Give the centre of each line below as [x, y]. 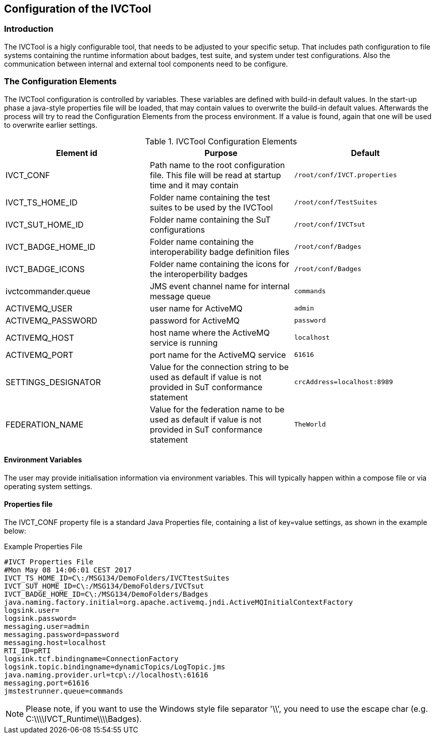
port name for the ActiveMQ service [218, 355]
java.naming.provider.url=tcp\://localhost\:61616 [106, 675]
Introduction [29, 29]
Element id [77, 153]
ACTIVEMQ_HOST [40, 337]
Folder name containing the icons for [220, 264]
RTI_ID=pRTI [28, 650]
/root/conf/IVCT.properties [345, 175]
